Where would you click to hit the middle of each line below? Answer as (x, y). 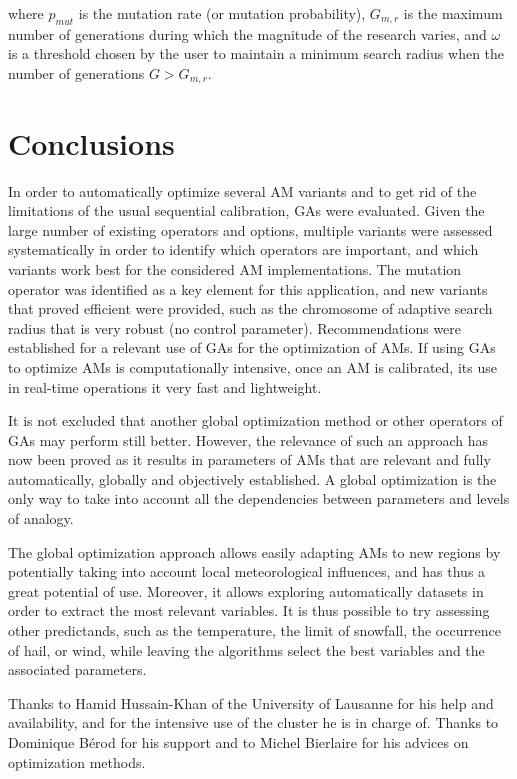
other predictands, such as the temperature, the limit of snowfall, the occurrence (254, 630)
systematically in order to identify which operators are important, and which (243, 249)
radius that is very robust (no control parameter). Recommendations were (235, 327)
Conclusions (91, 142)
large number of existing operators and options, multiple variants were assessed (250, 229)
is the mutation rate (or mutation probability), (222, 13)
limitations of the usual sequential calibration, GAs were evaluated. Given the (246, 210)
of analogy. (41, 518)
